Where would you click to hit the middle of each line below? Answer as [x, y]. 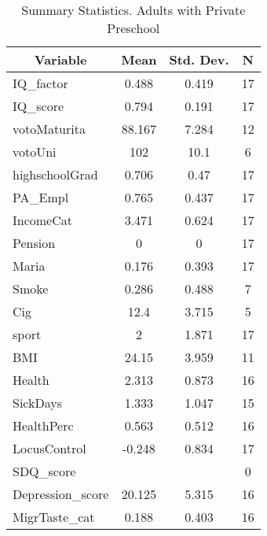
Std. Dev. [199, 59]
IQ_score [38, 106]
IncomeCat [42, 220]
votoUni [35, 152]
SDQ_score [44, 471]
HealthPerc [43, 425]
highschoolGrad [55, 174]
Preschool [133, 28]
